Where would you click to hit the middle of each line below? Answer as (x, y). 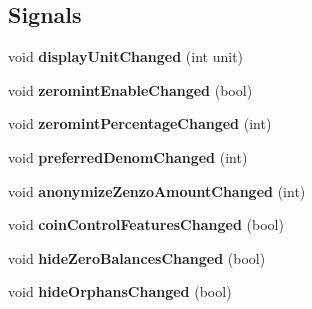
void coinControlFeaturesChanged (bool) (146, 224)
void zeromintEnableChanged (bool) (130, 89)
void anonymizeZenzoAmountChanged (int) (157, 190)
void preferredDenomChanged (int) (128, 156)
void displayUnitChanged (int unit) (126, 56)
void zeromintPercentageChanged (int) (140, 123)
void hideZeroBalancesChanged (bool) (137, 257)
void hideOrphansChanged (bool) (120, 291)
